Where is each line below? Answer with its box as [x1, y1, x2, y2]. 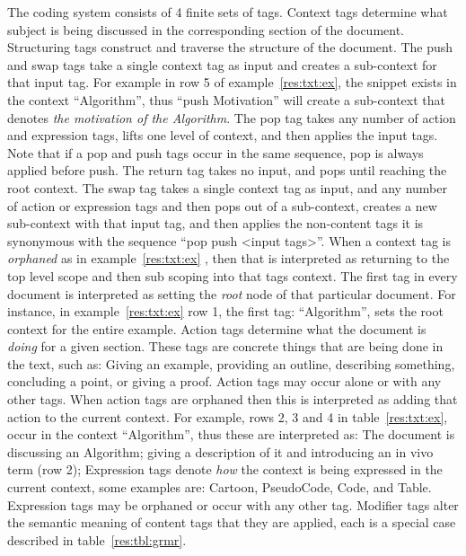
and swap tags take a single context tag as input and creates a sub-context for [7, 55, 437, 74]
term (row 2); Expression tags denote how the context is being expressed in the [7, 460, 443, 479]
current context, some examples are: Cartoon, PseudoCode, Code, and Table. [7, 478, 432, 497]
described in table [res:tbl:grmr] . [7, 530, 187, 549]
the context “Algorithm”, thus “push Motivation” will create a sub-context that [7, 90, 445, 109]
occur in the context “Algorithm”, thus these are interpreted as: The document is [7, 425, 455, 444]
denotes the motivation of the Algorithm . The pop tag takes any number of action [7, 108, 456, 127]
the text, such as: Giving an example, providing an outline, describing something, [7, 354, 455, 373]
